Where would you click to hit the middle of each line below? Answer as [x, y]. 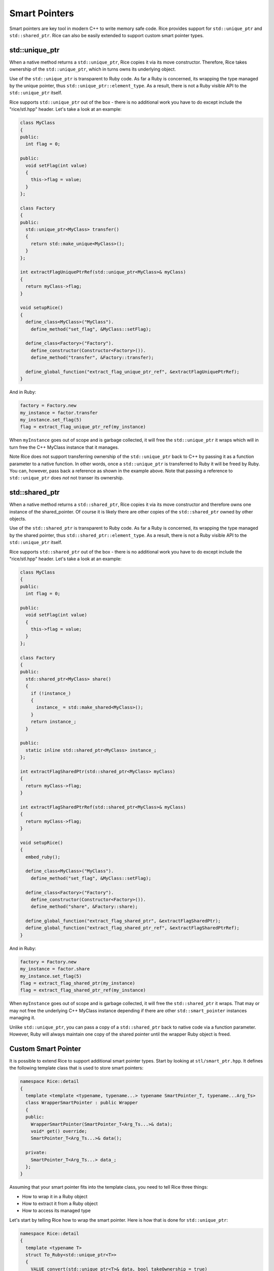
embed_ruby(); [43, 857]
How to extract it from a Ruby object [60, 1204]
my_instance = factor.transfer [59, 413]
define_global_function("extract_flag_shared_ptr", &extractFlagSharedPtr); [123, 921]
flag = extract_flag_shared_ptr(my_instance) [78, 983]
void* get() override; [59, 1131]
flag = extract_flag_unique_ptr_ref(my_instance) [83, 427]
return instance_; [54, 722]
